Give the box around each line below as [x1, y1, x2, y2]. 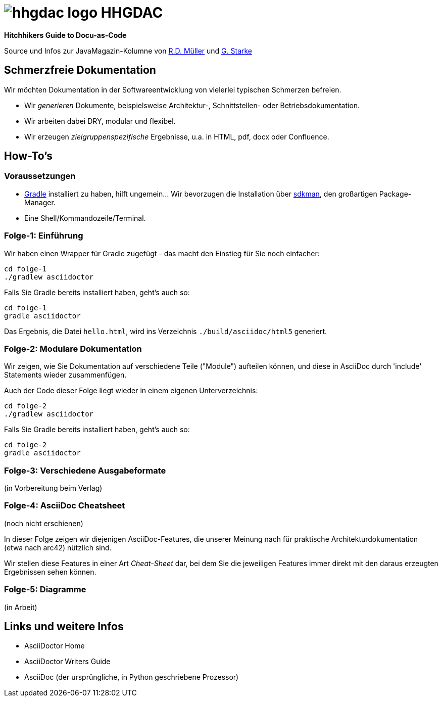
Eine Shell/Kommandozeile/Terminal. [24, 213, 146, 222]
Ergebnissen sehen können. [4, 567, 96, 576]
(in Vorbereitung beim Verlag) [4, 484, 103, 493]
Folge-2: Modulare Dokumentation [4, 343, 142, 354]
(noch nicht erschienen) [4, 519, 83, 528]
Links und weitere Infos [4, 620, 124, 633]
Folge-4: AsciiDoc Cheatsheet [4, 500, 125, 511]
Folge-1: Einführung [4, 230, 83, 241]
